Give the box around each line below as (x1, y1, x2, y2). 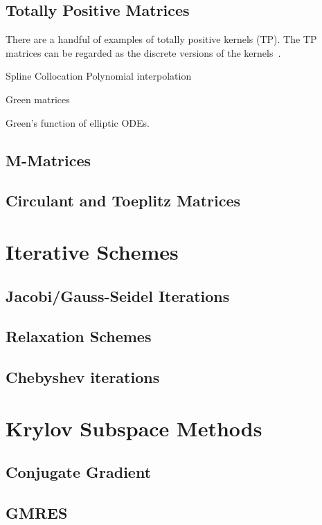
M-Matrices (6, 149, 91, 170)
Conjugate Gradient (6, 461, 152, 483)
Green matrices (6, 91, 70, 106)
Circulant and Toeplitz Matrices (6, 190, 241, 211)
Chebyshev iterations (6, 366, 160, 388)
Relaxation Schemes (6, 326, 152, 347)
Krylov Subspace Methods (6, 413, 262, 442)
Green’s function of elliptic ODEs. (6, 115, 150, 130)
